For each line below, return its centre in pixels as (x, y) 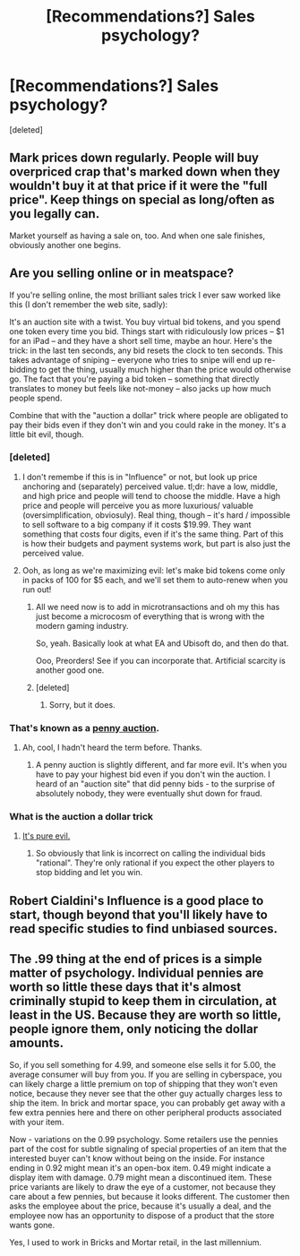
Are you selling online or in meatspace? (122, 274)
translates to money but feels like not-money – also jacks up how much (140, 388)
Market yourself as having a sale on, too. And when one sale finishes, (137, 236)
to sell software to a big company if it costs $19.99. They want (137, 524)
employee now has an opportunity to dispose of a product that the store (142, 1215)
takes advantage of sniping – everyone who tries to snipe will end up (136, 359)
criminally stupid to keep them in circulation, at (143, 1001)
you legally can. (55, 214)
